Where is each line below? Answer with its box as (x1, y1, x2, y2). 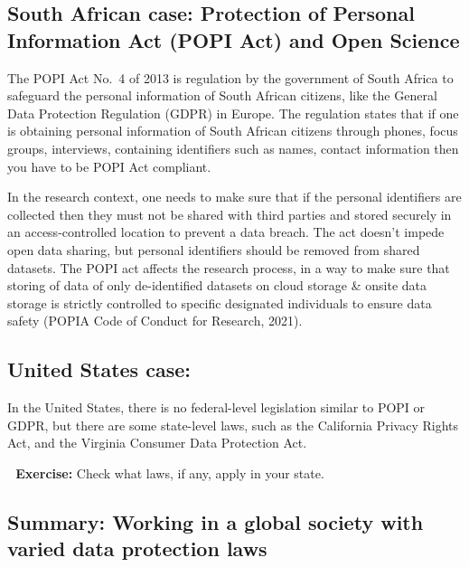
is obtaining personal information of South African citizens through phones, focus (7, 121, 458, 140)
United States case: (7, 355, 191, 383)
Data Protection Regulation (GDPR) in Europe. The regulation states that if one (7, 103, 459, 122)
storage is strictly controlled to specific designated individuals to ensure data (7, 293, 432, 312)
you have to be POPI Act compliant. (7, 156, 211, 175)
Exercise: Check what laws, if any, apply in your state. (15, 463, 324, 482)
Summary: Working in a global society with (7, 507, 424, 535)
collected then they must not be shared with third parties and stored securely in (7, 204, 452, 223)
